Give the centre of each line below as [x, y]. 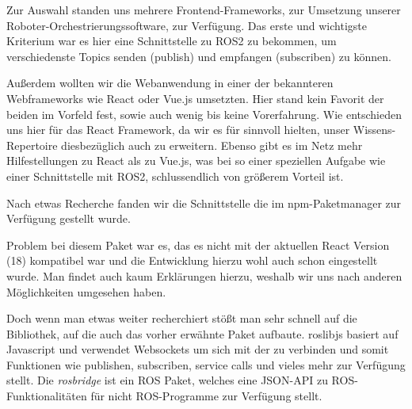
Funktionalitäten [47, 396]
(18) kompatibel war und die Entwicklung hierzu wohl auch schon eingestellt [192, 260]
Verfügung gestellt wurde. [69, 218]
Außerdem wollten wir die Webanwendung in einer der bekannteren [170, 83]
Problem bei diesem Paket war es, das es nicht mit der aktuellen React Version [198, 245]
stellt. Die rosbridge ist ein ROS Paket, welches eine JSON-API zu [167, 380]
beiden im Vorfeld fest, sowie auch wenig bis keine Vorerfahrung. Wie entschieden [204, 114]
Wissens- [374, 130]
